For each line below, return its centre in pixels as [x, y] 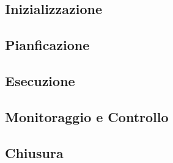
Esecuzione [40, 80]
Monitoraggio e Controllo [87, 116]
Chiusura [34, 152]
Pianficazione [47, 45]
